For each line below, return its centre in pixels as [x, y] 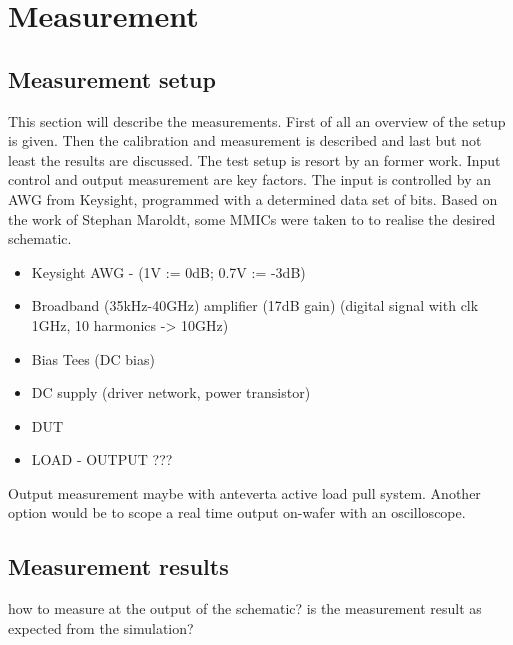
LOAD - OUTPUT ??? [102, 459]
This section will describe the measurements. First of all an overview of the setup [257, 120]
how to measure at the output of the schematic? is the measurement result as [245, 608]
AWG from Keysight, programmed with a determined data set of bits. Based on [253, 198]
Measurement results [118, 566]
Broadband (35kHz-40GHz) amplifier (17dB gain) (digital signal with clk [255, 305]
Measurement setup [112, 78]
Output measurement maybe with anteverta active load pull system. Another [244, 492]
